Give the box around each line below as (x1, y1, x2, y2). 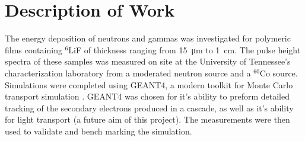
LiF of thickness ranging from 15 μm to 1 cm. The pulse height (68, 43, 301, 56)
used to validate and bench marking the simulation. (5, 124, 192, 137)
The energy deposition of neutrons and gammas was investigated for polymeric (5, 32, 291, 44)
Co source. (259, 66, 298, 79)
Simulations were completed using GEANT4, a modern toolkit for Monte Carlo (5, 78, 293, 91)
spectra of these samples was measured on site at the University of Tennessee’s (5, 55, 291, 68)
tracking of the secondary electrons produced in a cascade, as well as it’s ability (5, 101, 294, 114)
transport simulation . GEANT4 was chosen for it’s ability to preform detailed (5, 90, 290, 102)
